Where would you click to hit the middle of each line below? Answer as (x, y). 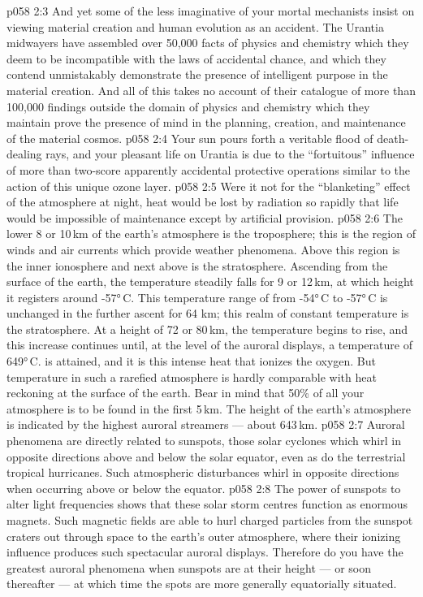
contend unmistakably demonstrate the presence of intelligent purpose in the (197, 74)
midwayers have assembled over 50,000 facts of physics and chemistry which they (208, 43)
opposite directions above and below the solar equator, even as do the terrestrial (206, 456)
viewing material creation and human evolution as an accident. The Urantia (195, 26)
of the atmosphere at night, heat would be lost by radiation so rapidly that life (203, 202)
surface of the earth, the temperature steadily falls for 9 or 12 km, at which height (210, 281)
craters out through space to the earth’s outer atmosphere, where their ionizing (204, 536)
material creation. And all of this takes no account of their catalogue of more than (211, 90)
